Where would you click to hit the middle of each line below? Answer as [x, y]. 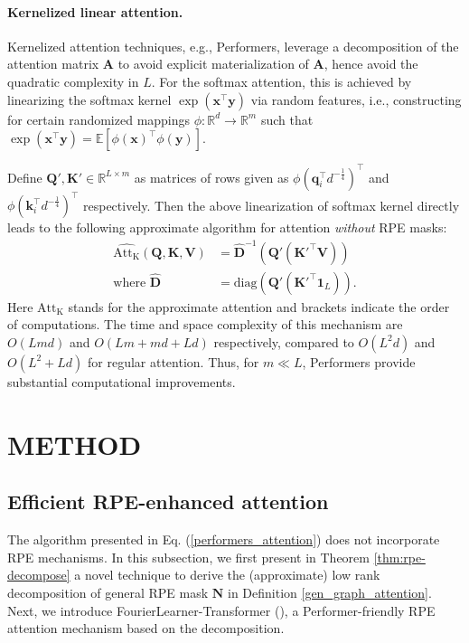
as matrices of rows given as [211, 177]
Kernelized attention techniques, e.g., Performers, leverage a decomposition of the [233, 46]
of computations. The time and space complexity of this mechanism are [205, 324]
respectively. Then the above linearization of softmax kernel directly [271, 205]
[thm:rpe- [399, 557]
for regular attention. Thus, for [174, 361]
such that [287, 119]
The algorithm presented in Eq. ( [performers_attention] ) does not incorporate [224, 539]
